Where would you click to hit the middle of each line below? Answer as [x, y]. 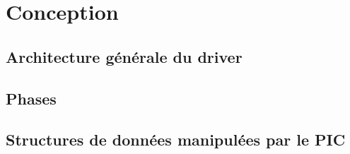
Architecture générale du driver [124, 56]
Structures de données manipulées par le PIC [176, 140]
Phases [31, 98]
